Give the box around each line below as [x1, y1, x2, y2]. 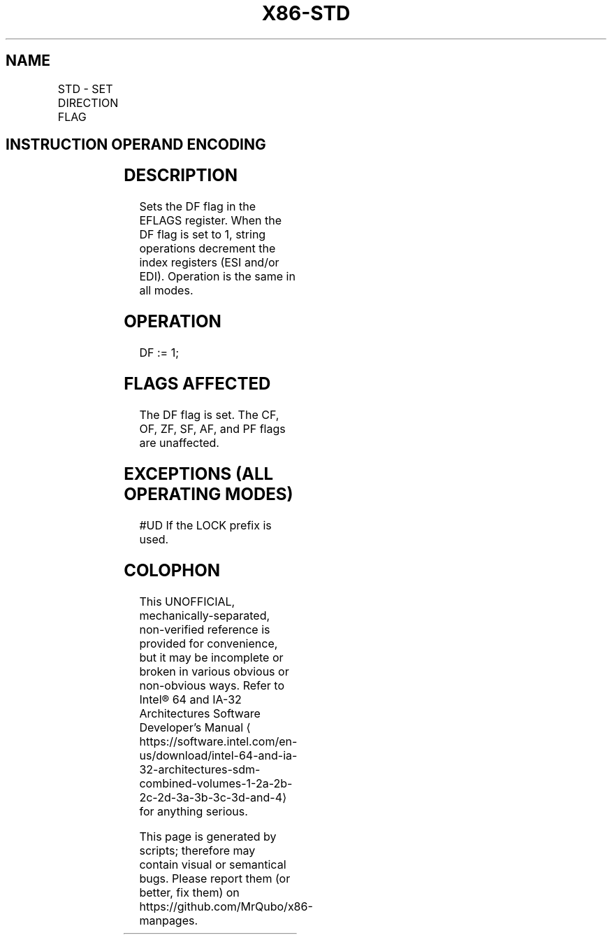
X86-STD [261, 1, 351, 25]
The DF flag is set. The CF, [139, 407, 279, 422]
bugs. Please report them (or [139, 871, 291, 885]
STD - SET [57, 81, 113, 96]
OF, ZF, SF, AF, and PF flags [139, 421, 286, 436]
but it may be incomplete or [139, 650, 284, 664]
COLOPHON [124, 560, 221, 581]
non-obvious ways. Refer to [139, 678, 285, 692]
